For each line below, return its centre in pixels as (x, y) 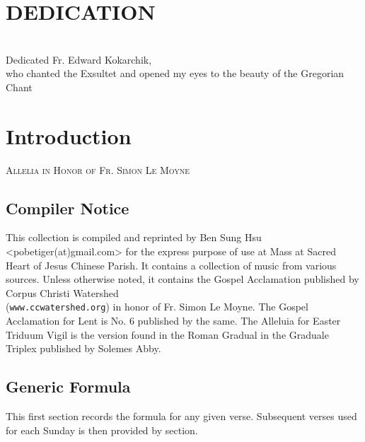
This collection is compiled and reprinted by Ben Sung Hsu (134, 237)
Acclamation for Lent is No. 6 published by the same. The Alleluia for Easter (173, 321)
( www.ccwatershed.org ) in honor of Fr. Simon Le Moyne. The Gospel (157, 307)
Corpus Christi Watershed (62, 292)
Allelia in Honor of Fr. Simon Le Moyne (98, 169)
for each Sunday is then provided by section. (102, 430)
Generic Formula (68, 386)
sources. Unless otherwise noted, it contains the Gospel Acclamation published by (182, 279)
